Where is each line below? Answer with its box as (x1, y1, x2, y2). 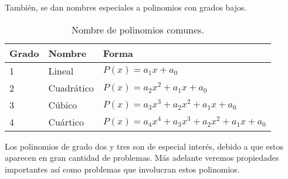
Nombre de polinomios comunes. (71, 22, 204, 36)
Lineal (48, 63, 74, 77)
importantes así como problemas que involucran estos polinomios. (5, 163, 240, 175)
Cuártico (48, 114, 84, 129)
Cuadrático (48, 80, 94, 94)
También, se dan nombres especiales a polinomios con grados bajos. (5, 1, 247, 13)
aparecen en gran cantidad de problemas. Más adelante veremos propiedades (5, 151, 279, 164)
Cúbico (48, 97, 77, 112)
